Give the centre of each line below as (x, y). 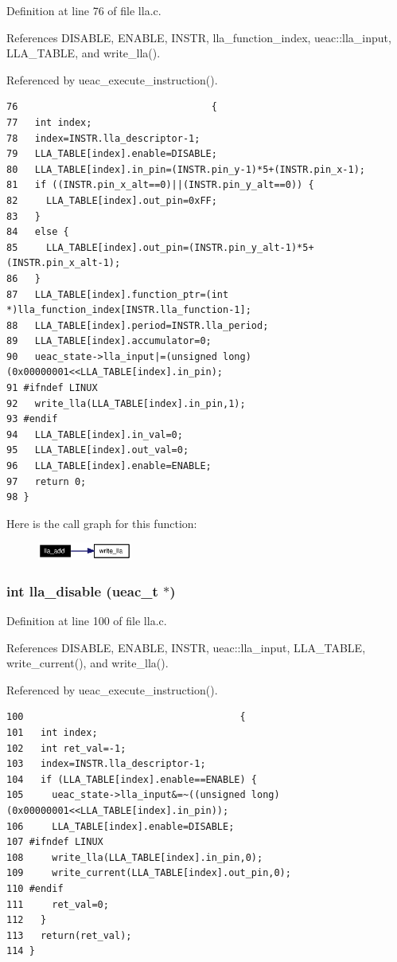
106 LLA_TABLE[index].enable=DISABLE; (121, 826)
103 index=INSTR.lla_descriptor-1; (106, 764)
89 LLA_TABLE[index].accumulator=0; (109, 341)
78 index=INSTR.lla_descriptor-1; (103, 138)
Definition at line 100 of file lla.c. (87, 621)
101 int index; (52, 733)
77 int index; (49, 122)
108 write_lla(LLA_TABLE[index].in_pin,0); (135, 857)
